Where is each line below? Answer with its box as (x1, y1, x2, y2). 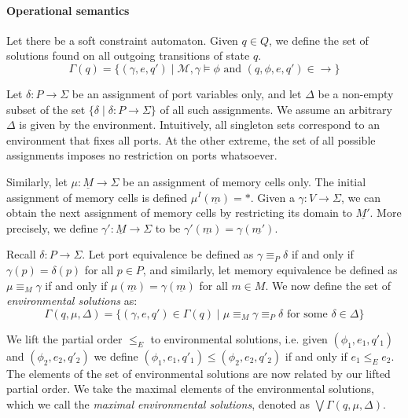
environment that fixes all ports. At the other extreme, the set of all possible (6, 131, 376, 148)
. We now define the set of (265, 277, 391, 293)
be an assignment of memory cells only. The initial (123, 173, 366, 189)
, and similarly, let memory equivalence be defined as (142, 261, 398, 277)
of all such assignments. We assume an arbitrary (160, 101, 392, 117)
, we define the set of (269, 31, 369, 48)
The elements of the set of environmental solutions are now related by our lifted (6, 365, 391, 381)
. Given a (250, 189, 295, 205)
